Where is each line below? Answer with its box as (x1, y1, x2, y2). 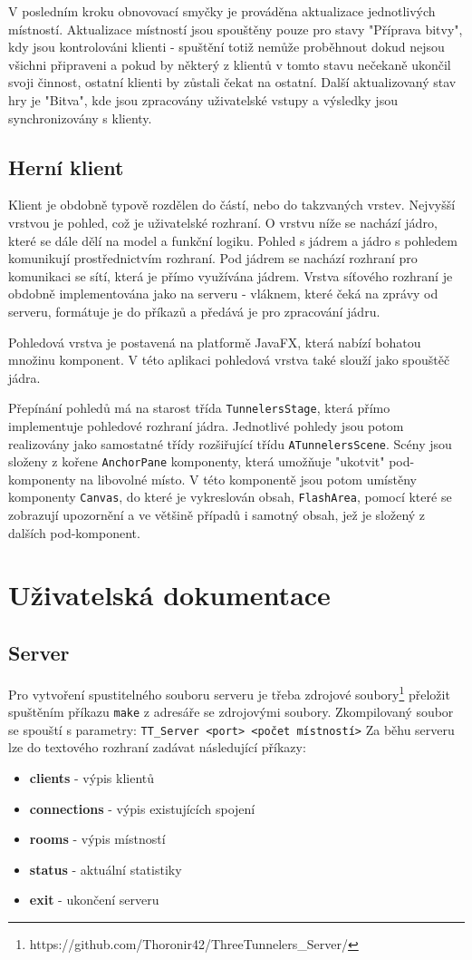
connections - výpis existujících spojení (29, 798, 255, 818)
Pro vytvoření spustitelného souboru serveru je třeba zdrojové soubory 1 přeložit (8, 681, 450, 703)
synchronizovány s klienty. (8, 108, 152, 127)
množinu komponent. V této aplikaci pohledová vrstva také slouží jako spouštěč (8, 350, 450, 369)
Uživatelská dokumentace (8, 576, 331, 613)
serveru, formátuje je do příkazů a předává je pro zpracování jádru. (8, 301, 380, 320)
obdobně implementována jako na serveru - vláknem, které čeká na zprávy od (8, 284, 438, 303)
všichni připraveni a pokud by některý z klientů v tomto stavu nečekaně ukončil (8, 54, 451, 73)
